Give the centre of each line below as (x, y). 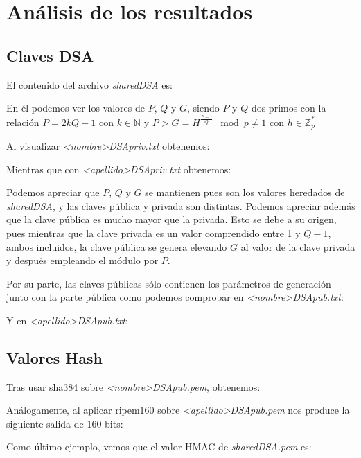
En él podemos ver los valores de (76, 108)
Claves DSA (50, 55)
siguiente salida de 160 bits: (65, 423)
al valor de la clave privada (298, 246)
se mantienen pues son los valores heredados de (245, 192)
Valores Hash (54, 357)
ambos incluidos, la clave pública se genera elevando (117, 246)
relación (23, 122)
